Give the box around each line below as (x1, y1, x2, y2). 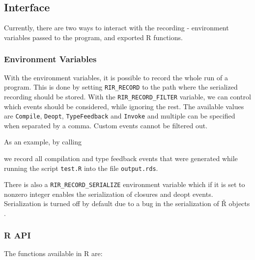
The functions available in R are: (4, 248, 103, 258)
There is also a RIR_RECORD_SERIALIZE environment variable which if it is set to (4, 179, 245, 189)
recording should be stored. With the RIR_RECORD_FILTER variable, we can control (4, 91, 251, 101)
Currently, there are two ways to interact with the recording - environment (4, 23, 229, 33)
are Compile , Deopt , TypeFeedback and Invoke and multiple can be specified (4, 111, 235, 121)
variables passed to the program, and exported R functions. (4, 32, 183, 42)
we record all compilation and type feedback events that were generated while (4, 153, 238, 163)
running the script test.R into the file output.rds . (4, 163, 158, 173)
